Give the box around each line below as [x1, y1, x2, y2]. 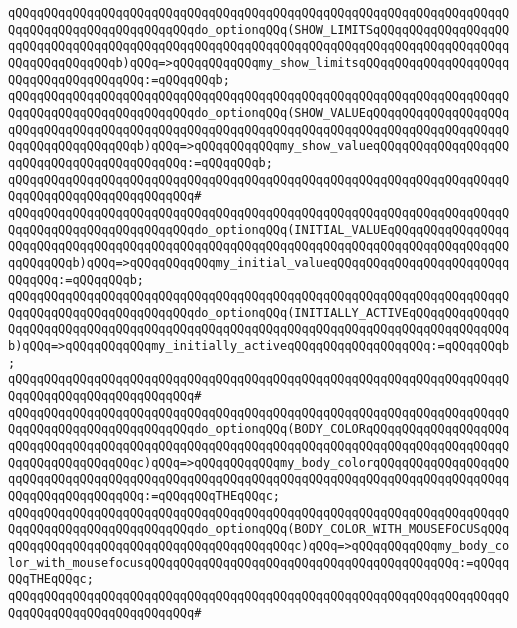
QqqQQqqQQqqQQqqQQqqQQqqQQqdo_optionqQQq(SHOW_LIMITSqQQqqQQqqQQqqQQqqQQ [8, 22, 510, 37]
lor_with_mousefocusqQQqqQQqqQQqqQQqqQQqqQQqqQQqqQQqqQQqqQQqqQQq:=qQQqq [8, 555, 510, 570]
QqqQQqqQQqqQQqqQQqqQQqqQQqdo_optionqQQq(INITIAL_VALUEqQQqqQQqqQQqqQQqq [8, 222, 510, 237]
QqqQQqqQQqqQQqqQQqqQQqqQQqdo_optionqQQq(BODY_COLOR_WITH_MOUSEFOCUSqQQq [8, 522, 510, 537]
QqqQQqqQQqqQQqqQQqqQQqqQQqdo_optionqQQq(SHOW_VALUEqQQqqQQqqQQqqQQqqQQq [8, 105, 510, 120]
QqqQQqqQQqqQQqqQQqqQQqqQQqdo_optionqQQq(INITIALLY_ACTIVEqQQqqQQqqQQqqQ [8, 305, 510, 320]
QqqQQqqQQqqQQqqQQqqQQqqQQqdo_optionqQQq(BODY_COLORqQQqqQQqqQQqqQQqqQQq [8, 422, 510, 437]
